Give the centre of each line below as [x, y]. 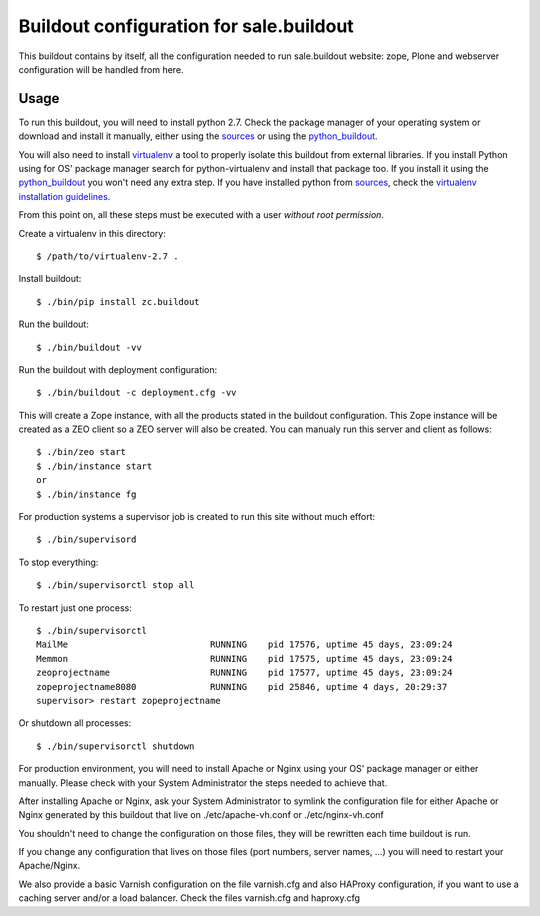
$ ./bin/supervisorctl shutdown [115, 746]
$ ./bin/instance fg [86, 494]
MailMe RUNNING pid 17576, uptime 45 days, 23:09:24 [244, 644]
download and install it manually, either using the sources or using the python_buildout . [198, 136]
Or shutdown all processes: [75, 723]
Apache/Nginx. [49, 866]
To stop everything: [58, 562]
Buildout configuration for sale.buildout [186, 26]
